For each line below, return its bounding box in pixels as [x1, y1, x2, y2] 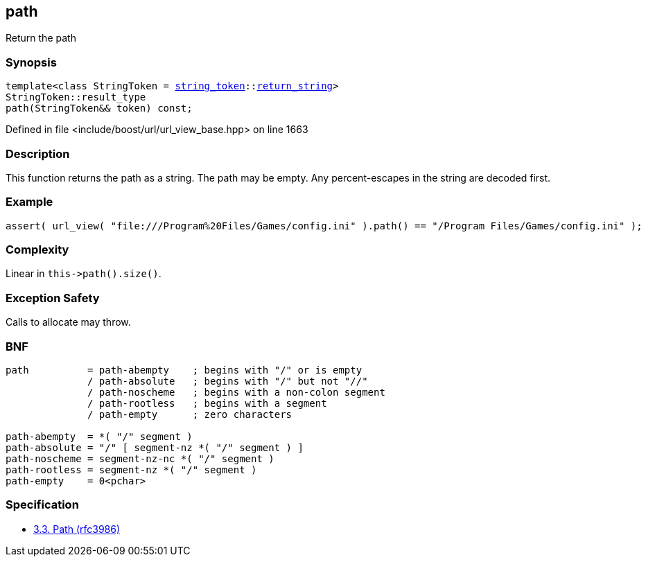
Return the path [6, 32, 76, 44]
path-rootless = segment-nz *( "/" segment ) [6, 464, 257, 475]
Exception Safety [6, 290, 100, 305]
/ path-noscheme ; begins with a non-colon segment [87, 386, 385, 398]
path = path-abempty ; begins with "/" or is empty [6, 364, 363, 376]
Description [6, 146, 70, 161]
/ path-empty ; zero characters [87, 408, 293, 420]
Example [6, 195, 53, 209]
